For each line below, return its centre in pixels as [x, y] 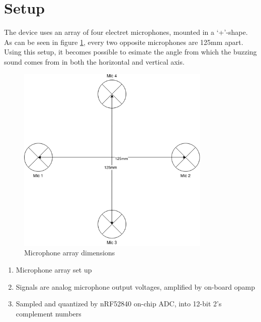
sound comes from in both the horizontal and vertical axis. [94, 61]
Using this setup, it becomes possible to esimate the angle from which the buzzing [130, 52]
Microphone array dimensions [70, 253]
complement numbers [49, 313]
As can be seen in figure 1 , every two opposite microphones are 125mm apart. [124, 42]
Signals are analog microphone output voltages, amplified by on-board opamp [135, 286]
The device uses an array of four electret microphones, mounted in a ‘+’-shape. [126, 32]
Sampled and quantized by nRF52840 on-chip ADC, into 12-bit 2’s [119, 304]
